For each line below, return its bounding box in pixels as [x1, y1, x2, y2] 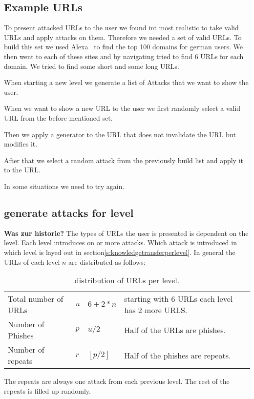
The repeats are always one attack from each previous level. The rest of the [4, 376, 230, 386]
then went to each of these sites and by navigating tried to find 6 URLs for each [4, 51, 244, 61]
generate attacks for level [4, 205, 134, 220]
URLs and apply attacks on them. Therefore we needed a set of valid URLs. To [4, 32, 242, 42]
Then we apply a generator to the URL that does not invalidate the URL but [4, 129, 236, 139]
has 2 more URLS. [124, 304, 188, 316]
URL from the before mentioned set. [4, 112, 113, 123]
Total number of [8, 293, 63, 305]
